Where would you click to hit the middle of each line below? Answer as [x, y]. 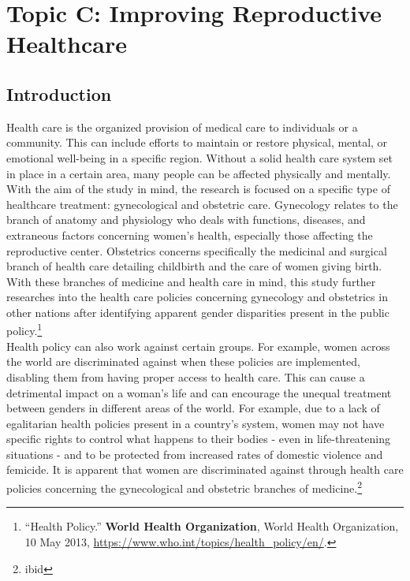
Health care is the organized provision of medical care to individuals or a [182, 127]
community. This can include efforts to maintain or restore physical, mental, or [197, 142]
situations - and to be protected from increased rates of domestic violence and [195, 454]
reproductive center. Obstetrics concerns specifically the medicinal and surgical [197, 250]
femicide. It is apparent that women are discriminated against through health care [205, 469]
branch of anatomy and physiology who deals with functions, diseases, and [186, 220]
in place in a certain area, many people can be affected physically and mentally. [199, 173]
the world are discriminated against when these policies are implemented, [183, 361]
